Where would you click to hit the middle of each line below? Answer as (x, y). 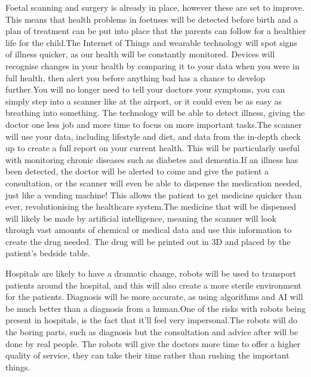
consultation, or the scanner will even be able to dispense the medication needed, (154, 183)
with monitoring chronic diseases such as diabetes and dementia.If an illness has (152, 159)
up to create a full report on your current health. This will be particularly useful (153, 148)
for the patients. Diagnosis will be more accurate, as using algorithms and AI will (154, 297)
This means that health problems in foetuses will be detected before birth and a (152, 19)
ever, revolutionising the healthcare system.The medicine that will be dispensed (151, 206)
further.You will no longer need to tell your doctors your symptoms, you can (145, 89)
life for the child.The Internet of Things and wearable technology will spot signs (151, 42)
